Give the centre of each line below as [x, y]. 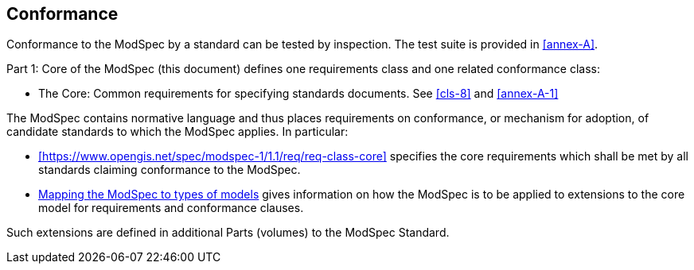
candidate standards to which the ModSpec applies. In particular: [177, 132]
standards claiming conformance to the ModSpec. [170, 170]
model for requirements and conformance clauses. [171, 208]
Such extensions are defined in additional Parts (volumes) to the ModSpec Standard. [228, 233]
